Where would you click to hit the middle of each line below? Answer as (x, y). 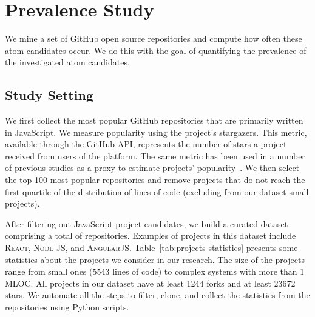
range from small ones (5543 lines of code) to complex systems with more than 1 (155, 271)
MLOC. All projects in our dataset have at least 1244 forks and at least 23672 (150, 283)
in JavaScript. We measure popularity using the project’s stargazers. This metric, (156, 132)
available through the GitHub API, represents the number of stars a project (146, 144)
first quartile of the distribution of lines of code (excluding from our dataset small (157, 191)
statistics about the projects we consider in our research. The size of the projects (155, 259)
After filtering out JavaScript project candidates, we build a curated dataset (147, 223)
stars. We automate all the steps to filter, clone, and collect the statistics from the (157, 295)
